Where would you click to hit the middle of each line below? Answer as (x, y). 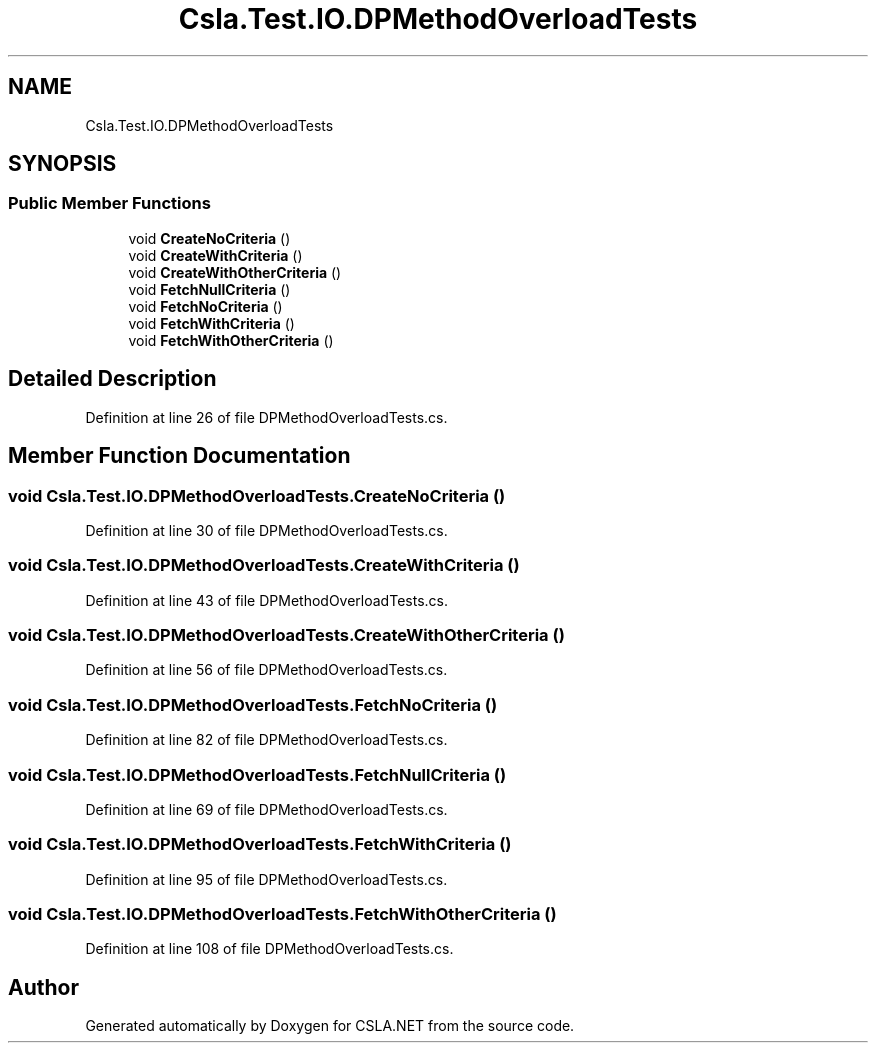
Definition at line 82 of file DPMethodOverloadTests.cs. (266, 740)
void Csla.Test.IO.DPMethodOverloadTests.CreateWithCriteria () (264, 565)
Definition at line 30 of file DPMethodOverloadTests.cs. (266, 530)
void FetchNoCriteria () (205, 306)
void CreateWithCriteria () (215, 255)
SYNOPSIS (62, 164)
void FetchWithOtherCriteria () (231, 340)
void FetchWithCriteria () (211, 323)
